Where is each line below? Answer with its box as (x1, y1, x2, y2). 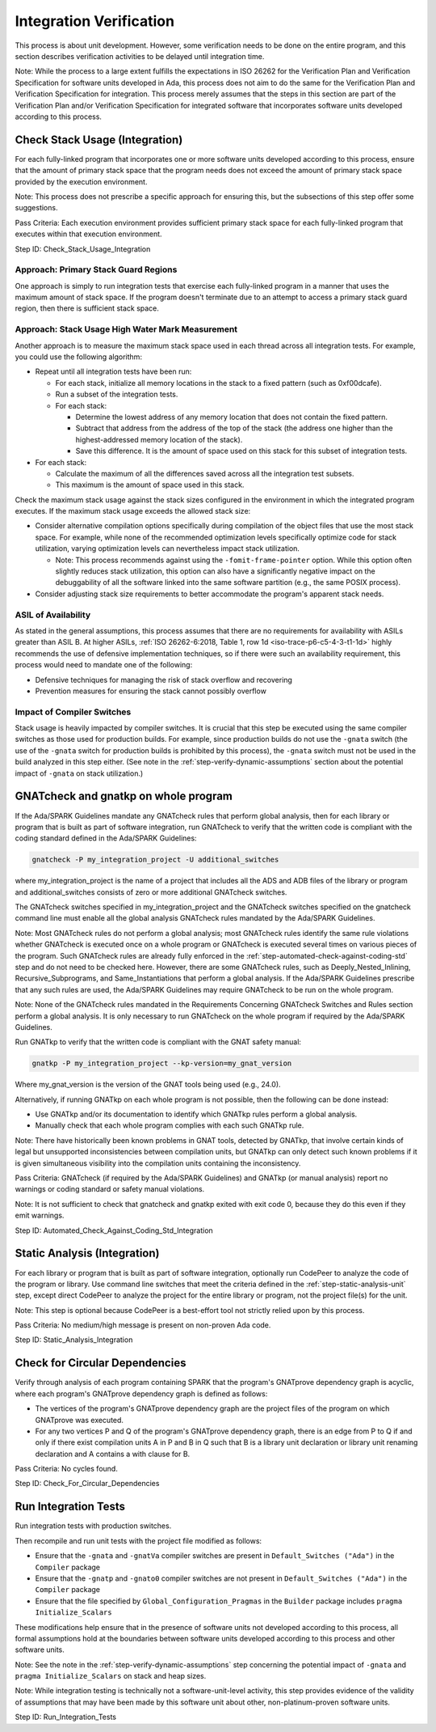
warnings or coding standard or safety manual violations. (15, 1184, 205, 1194)
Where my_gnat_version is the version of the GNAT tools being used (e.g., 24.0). (15, 1080, 282, 1090)
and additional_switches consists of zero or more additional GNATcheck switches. (15, 887, 287, 897)
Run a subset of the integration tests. (55, 389, 178, 400)
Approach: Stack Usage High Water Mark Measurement (15, 324, 238, 335)
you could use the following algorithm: (15, 352, 143, 362)
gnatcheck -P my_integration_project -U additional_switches (31, 855, 279, 865)
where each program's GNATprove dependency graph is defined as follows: (15, 1388, 268, 1399)
